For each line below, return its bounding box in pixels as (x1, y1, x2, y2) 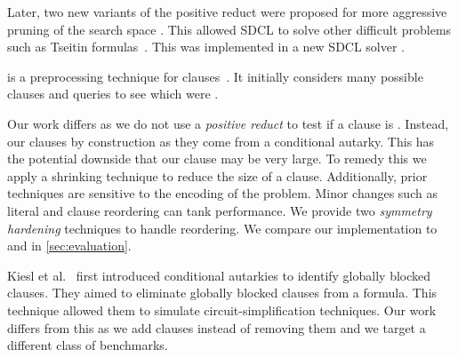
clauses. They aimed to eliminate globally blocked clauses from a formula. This (7, 283, 438, 302)
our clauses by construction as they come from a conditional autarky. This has (7, 131, 435, 150)
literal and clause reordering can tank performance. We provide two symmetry (7, 201, 432, 219)
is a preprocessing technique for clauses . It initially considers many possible (7, 67, 423, 85)
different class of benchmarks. (7, 336, 168, 354)
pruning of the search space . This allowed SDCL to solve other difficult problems (7, 20, 452, 38)
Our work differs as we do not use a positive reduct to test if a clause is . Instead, (7, 114, 449, 132)
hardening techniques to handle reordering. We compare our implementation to (7, 218, 438, 237)
